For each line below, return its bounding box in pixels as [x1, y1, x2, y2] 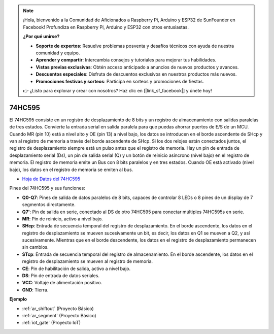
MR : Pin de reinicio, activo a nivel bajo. [22, 216, 104, 222]
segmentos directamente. [22, 202, 76, 208]
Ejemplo [9, 296, 27, 302]
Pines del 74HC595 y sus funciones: [9, 185, 86, 191]
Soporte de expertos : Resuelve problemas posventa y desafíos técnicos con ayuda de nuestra [36, 43, 234, 49]
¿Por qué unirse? [23, 34, 60, 40]
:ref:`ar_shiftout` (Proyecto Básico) [22, 305, 94, 312]
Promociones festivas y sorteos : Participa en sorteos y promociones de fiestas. [36, 78, 204, 84]
